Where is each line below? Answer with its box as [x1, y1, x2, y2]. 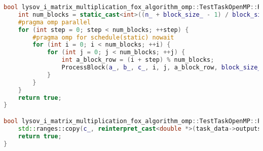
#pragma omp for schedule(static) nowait [32, 33, 174, 41]
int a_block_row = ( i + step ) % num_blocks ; [61, 56, 214, 64]
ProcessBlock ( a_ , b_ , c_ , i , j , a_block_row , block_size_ [61, 64, 261, 71]
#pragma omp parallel [18, 18, 91, 26]
